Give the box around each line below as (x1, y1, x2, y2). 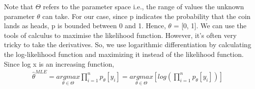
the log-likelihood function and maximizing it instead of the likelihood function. (4, 49, 244, 59)
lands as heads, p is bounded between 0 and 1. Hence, (4, 20, 166, 31)
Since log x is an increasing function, (4, 58, 114, 69)
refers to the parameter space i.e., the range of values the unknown (43, 1, 244, 11)
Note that (4, 1, 33, 11)
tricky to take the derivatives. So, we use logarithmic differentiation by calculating (4, 39, 252, 50)
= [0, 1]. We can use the (173, 20, 247, 31)
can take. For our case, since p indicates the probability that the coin (42, 11, 251, 21)
